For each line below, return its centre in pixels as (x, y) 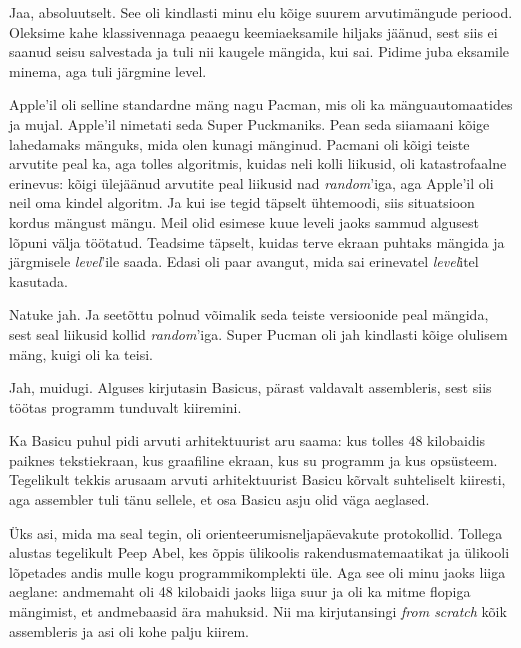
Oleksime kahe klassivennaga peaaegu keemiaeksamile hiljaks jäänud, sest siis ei (253, 31)
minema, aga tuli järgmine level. (108, 70)
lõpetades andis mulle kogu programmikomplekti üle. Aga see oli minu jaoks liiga (257, 571)
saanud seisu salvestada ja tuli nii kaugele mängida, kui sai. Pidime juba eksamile (259, 51)
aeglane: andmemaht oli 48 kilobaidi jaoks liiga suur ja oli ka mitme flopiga (240, 591)
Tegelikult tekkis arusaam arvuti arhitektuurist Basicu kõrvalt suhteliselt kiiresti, (257, 479)
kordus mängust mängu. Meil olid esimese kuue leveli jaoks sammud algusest (244, 221)
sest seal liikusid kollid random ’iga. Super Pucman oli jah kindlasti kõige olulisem (258, 333)
